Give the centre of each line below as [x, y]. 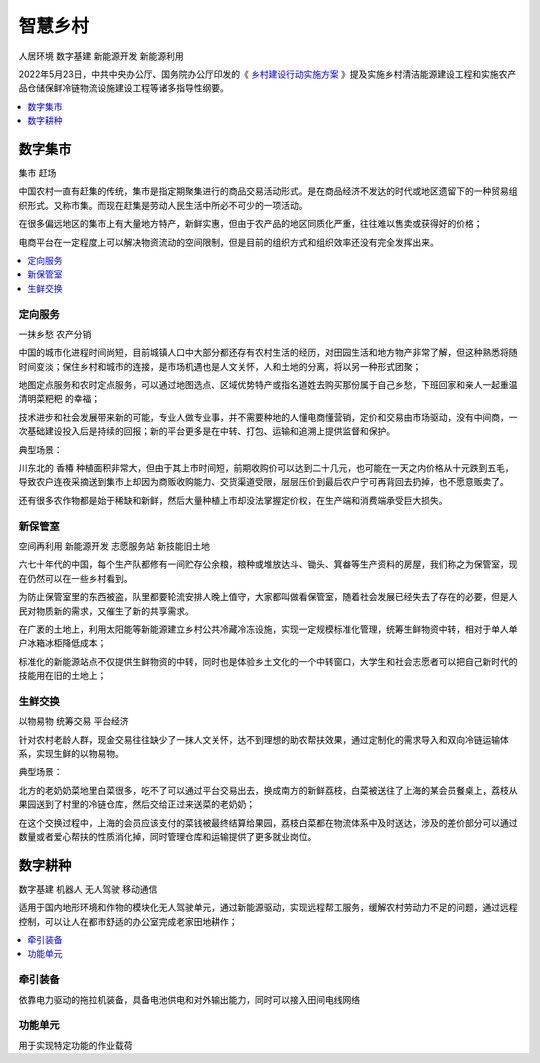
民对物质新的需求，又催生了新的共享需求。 [106, 611]
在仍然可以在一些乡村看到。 [75, 578]
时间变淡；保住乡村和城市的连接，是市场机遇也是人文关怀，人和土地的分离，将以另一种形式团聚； [220, 366]
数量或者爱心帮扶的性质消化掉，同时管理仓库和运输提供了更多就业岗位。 [167, 836]
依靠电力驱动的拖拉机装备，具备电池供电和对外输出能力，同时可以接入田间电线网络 [189, 999]
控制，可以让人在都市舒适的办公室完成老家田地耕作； [128, 921]
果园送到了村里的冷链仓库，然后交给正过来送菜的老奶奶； [136, 804]
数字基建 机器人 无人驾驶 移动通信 [88, 889]
